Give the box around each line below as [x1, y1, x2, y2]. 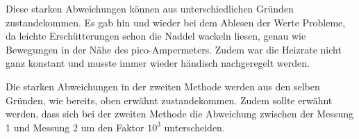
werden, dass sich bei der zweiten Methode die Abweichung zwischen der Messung [6, 106, 354, 121]
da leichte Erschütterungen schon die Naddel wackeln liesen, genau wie [6, 28, 306, 43]
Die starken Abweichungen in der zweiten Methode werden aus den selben [6, 79, 320, 93]
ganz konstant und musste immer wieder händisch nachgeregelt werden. [6, 56, 310, 70]
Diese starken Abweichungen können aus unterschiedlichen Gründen [6, 1, 294, 15]
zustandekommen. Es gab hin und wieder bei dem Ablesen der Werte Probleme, [6, 15, 346, 29]
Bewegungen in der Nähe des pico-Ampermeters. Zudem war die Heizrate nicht [6, 42, 342, 56]
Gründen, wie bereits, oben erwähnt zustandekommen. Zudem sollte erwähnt [6, 92, 333, 107]
